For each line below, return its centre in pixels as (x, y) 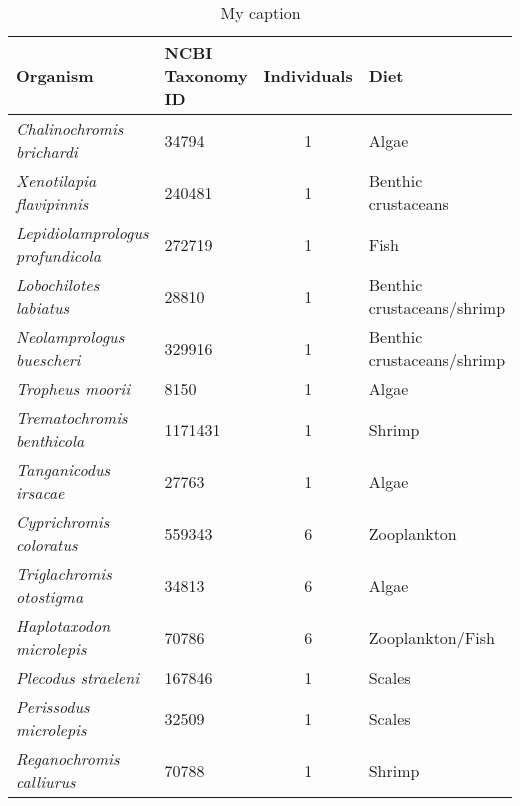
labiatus (43, 307)
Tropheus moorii (73, 388)
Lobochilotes (58, 284)
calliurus (46, 781)
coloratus (47, 544)
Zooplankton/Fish (431, 637)
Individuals (308, 75)
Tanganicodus (63, 469)
